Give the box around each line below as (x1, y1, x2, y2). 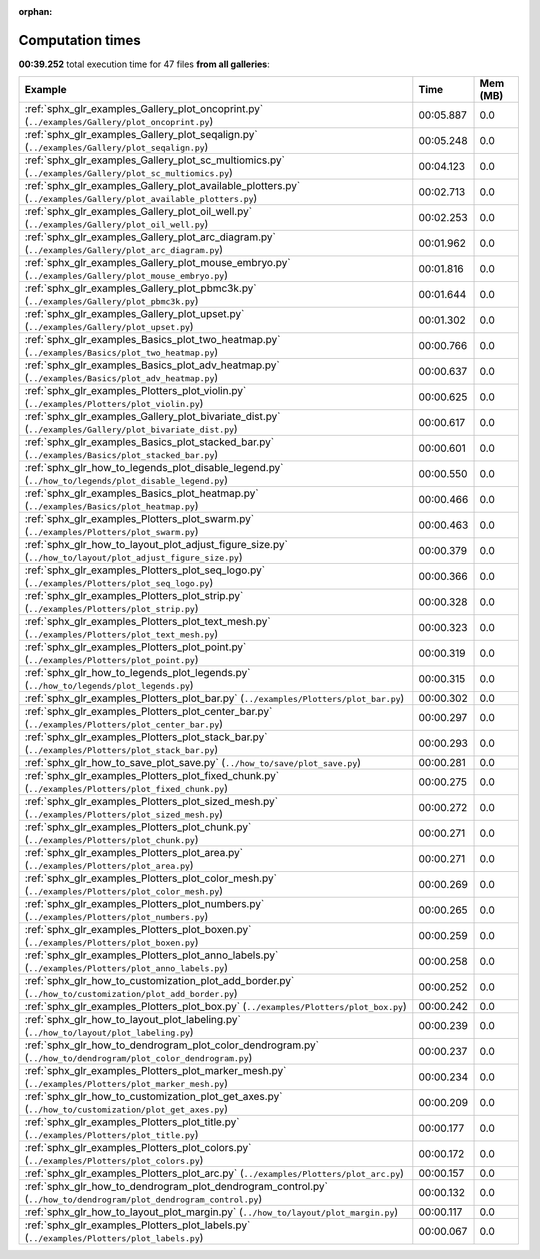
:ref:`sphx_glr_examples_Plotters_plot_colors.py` (24, 1141, 252, 1155)
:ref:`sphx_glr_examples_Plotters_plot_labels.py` (24, 1218, 251, 1232)
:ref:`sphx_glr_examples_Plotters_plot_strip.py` (24, 589, 244, 603)
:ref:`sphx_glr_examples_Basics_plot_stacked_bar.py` (24, 435, 275, 449)
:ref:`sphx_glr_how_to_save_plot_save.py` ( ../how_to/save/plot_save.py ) (24, 756, 362, 770)
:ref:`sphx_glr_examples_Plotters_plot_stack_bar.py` (24, 730, 268, 744)
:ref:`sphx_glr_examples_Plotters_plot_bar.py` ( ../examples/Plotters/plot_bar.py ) (24, 691, 405, 705)
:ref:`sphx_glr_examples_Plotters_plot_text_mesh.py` (24, 615, 271, 629)
